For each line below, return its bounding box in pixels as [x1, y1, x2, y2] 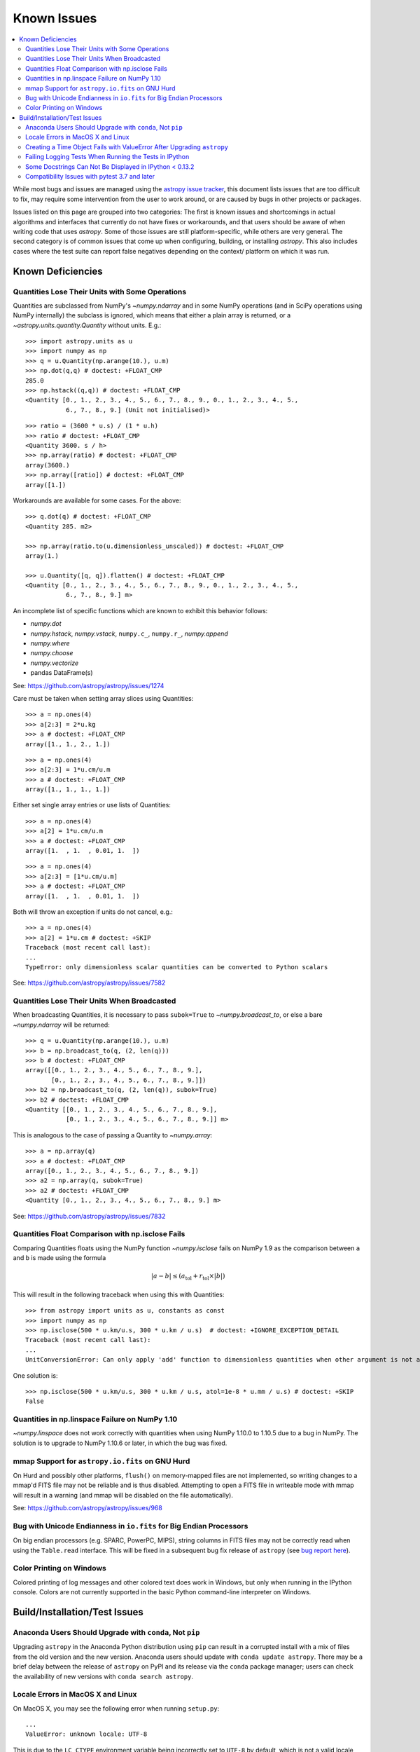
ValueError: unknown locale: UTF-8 [25, 1730, 148, 1738]
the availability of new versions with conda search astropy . [13, 1672, 194, 1681]
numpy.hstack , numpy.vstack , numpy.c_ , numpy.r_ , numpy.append [30, 629, 229, 638]
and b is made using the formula [13, 1254, 106, 1262]
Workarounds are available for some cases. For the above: [13, 496, 181, 505]
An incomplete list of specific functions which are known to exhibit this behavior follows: [13, 606, 268, 615]
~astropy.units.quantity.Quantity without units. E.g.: [13, 321, 162, 329]
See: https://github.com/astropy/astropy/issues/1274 [13, 681, 164, 690]
